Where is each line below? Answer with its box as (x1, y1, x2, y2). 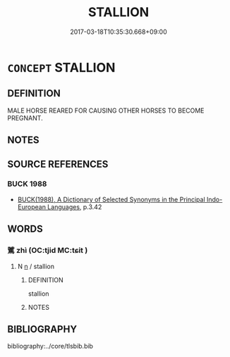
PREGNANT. (7, 113, 44, 122)
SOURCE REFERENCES (7, 158, 109, 170)
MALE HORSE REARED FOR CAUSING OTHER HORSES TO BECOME (7, 106, 205, 115)
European (17, 202, 46, 211)
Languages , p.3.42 (47, 202, 102, 211)
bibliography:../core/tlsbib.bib (7, 342, 94, 351)
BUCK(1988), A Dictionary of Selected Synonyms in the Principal (17, 195, 206, 203)
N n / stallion (17, 262, 55, 270)
